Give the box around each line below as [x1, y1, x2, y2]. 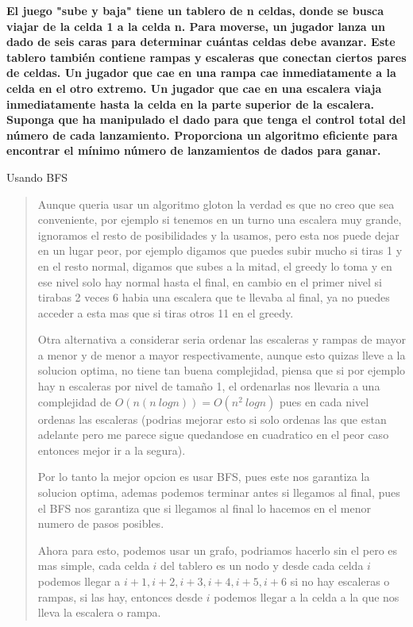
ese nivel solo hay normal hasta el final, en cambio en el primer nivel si [37, 273, 383, 290]
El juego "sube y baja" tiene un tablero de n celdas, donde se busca [6, 2, 384, 18]
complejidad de [37, 393, 111, 410]
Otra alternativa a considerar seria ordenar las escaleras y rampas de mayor [37, 331, 406, 348]
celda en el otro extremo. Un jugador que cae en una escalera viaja [6, 79, 382, 96]
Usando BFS [6, 168, 68, 185]
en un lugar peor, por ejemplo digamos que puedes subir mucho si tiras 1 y [37, 242, 403, 259]
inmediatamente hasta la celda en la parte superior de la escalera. [6, 95, 374, 112]
